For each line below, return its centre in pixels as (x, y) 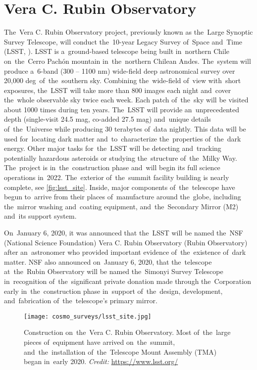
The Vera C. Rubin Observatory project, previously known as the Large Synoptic (128, 32)
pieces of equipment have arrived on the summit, (100, 342)
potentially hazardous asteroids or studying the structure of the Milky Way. (121, 158)
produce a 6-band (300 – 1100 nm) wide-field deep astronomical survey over (120, 70)
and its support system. (40, 216)
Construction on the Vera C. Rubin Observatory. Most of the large (127, 332)
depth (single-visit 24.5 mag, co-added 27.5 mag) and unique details (107, 119)
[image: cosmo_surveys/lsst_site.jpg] (88, 316)
